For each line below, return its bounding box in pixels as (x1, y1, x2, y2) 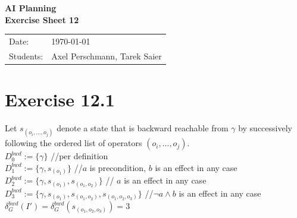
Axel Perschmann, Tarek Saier (51, 49, 162, 62)
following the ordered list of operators (5, 137, 142, 149)
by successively (238, 122, 292, 134)
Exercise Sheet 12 (5, 13, 79, 26)
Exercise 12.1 (5, 87, 115, 112)
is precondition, (89, 161, 146, 173)
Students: (9, 49, 43, 62)
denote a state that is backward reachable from (57, 122, 229, 134)
